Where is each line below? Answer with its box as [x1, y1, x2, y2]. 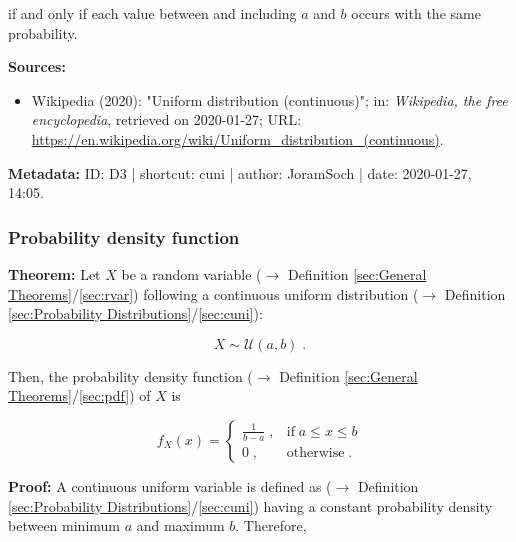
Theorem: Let [8, 263, 101, 284]
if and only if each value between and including [8, 3, 297, 23]
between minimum [8, 515, 120, 536]
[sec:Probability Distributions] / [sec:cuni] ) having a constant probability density [8, 495, 493, 516]
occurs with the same [351, 3, 481, 23]
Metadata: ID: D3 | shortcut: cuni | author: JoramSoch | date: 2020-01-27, [8, 162, 472, 183]
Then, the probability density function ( [8, 365, 253, 386]
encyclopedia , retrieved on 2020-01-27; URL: [31, 109, 302, 130]
